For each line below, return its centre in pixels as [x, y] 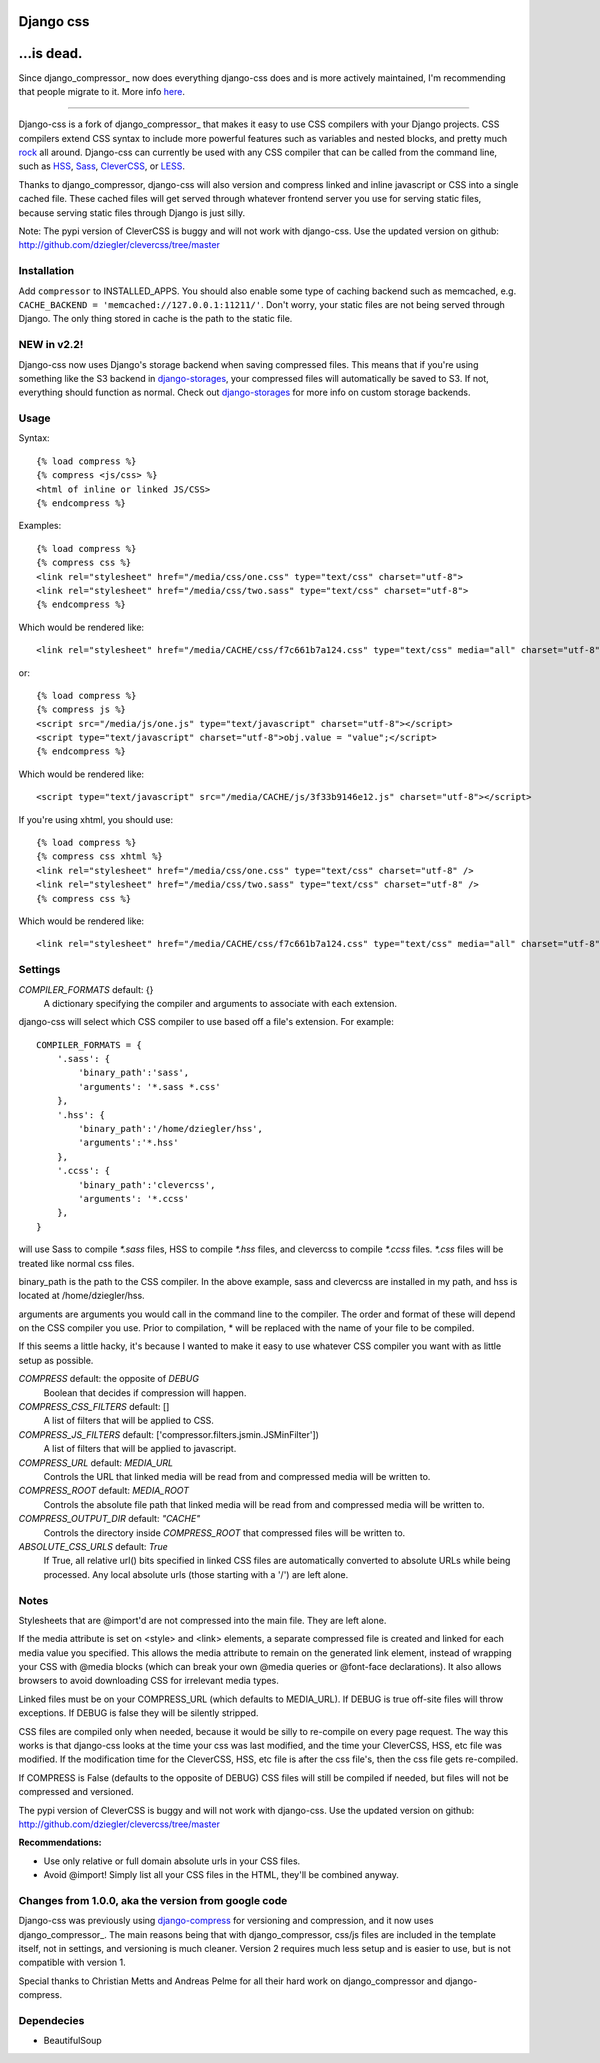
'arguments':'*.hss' [128, 1143]
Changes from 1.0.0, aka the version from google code [153, 1900]
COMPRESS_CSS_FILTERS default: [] [94, 1407]
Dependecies [51, 2020]
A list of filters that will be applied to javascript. [140, 1449]
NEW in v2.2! [51, 345]
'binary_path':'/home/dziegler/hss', [171, 1129]
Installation [46, 271]
